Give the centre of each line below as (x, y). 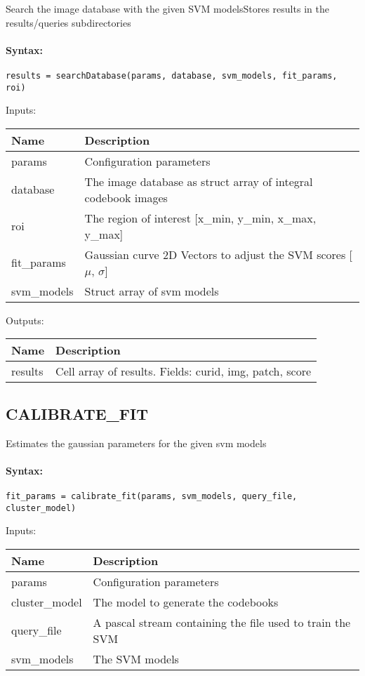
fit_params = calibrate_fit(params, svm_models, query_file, (152, 497)
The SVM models (136, 658)
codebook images (126, 197)
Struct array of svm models (152, 291)
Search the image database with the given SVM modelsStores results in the (167, 8)
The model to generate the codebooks (186, 602)
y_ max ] (104, 234)
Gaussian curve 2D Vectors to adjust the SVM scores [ (219, 254)
